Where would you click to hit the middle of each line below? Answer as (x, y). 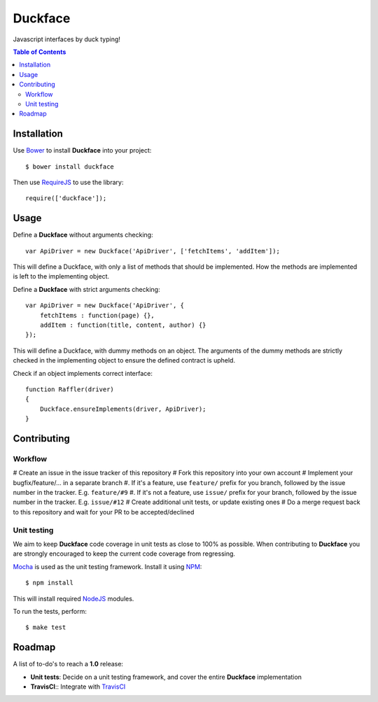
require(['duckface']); (66, 198)
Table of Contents (40, 52)
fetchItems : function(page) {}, (97, 315)
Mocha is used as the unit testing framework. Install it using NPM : (107, 566)
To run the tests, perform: (50, 611)
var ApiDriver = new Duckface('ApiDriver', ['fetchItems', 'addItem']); (153, 251)
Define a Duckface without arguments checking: (83, 235)
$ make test (46, 627)
